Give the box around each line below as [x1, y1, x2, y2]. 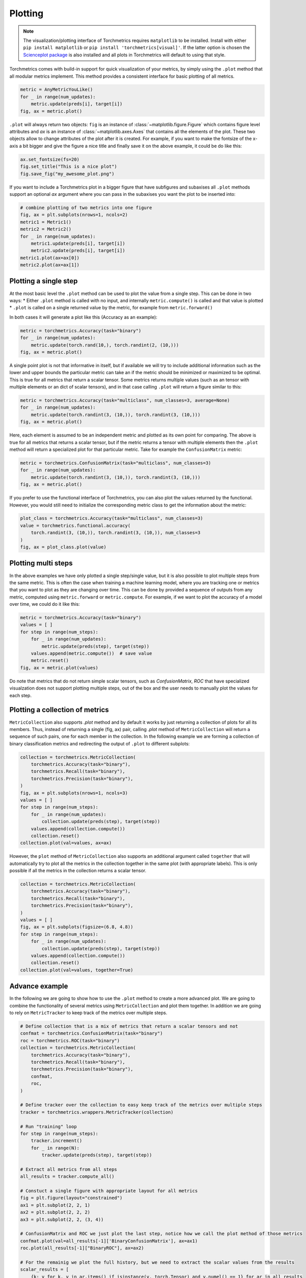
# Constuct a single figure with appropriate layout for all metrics [20, 1188, 198, 1194]
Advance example [9, 982, 68, 991]
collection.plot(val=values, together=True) [20, 967, 134, 973]
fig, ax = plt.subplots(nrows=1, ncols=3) [20, 790, 128, 796]
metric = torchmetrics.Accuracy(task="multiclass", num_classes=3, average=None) [20, 398, 231, 403]
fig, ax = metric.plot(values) [20, 665, 99, 671]
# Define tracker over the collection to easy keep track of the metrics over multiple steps [20, 1102, 263, 1108]
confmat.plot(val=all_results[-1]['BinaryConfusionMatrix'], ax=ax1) [20, 1238, 198, 1244]
